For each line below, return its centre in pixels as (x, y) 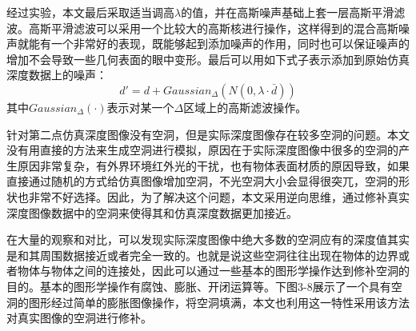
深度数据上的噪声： (57, 75)
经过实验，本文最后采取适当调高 (90, 12)
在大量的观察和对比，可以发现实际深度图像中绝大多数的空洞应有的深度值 (197, 239)
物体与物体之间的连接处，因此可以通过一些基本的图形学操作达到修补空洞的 (213, 271)
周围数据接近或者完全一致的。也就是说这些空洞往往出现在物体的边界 (219, 255)
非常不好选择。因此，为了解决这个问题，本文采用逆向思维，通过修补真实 (219, 196)
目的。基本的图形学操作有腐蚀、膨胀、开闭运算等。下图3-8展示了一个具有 (199, 286)
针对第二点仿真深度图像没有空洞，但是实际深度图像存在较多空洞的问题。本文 (208, 134)
